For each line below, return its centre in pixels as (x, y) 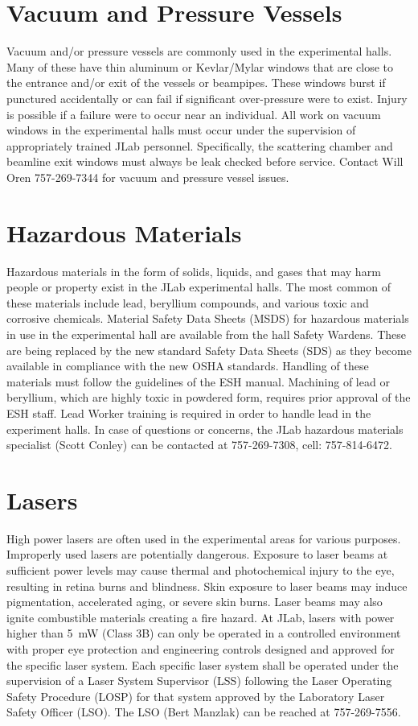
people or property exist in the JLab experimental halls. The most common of (199, 287)
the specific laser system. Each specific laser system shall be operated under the (203, 664)
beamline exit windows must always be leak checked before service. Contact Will (205, 161)
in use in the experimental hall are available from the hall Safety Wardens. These (206, 334)
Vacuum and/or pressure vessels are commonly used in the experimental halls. (199, 51)
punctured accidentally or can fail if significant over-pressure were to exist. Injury (207, 98)
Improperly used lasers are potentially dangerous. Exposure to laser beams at (197, 554)
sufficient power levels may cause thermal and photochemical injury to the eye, (201, 570)
